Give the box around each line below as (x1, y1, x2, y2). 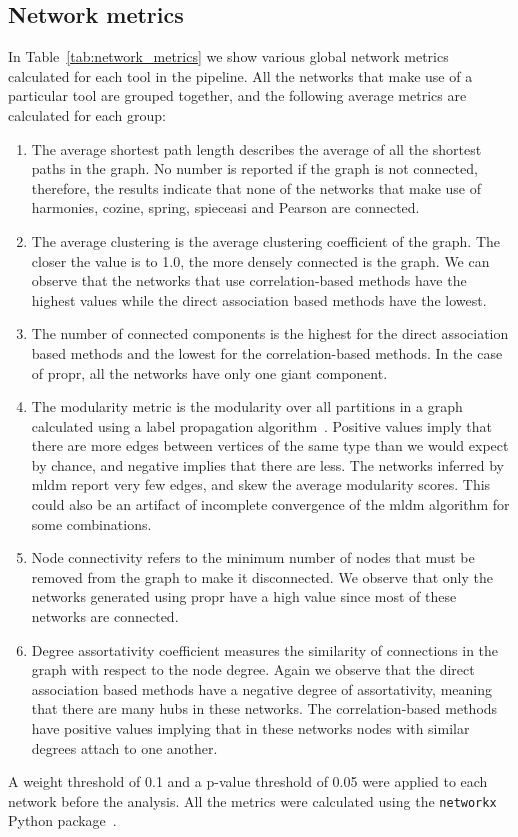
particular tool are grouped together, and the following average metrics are (8, 85, 467, 106)
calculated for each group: (8, 104, 166, 125)
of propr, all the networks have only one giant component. (31, 362, 388, 383)
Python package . (8, 810, 117, 831)
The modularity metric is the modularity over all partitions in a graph (31, 396, 463, 417)
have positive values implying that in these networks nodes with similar (31, 718, 470, 739)
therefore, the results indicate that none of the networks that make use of (31, 177, 482, 198)
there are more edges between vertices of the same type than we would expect (31, 435, 509, 456)
